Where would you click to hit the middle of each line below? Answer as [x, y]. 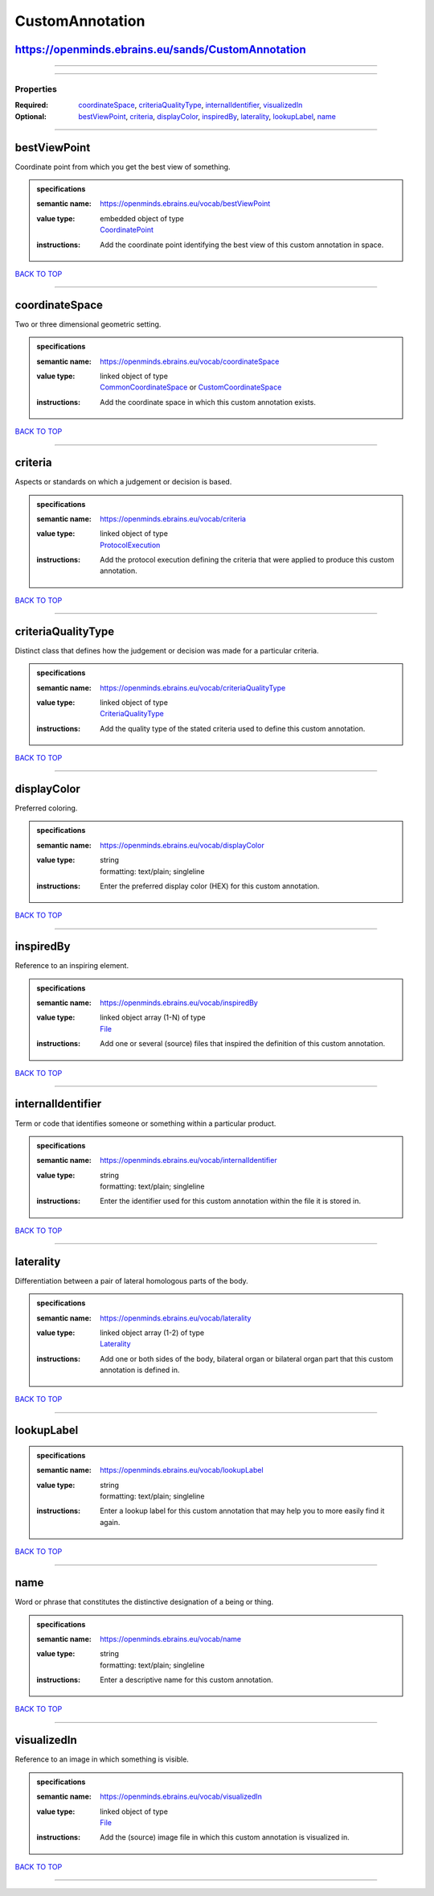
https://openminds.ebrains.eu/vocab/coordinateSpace [190, 361]
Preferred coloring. [46, 808]
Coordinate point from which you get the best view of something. [123, 167]
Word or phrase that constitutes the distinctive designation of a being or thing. [144, 1602]
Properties [36, 89]
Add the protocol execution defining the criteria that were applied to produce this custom [247, 560]
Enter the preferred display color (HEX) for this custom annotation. [210, 886]
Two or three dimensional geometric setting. [88, 324]
